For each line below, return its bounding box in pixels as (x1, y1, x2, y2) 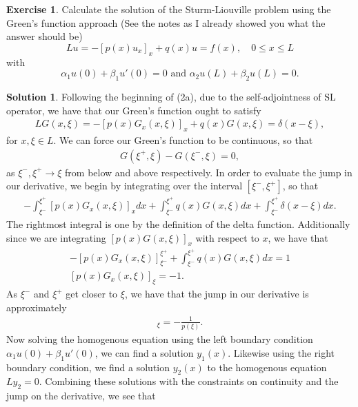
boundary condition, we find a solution (6, 359, 170, 374)
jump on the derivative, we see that (6, 388, 156, 403)
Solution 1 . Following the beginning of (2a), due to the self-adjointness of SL (6, 89, 336, 103)
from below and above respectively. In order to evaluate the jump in (65, 165, 352, 179)
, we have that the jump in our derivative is (124, 286, 309, 301)
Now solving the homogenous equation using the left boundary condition (6, 332, 313, 346)
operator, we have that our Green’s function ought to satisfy (6, 103, 261, 117)
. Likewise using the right (228, 345, 335, 359)
